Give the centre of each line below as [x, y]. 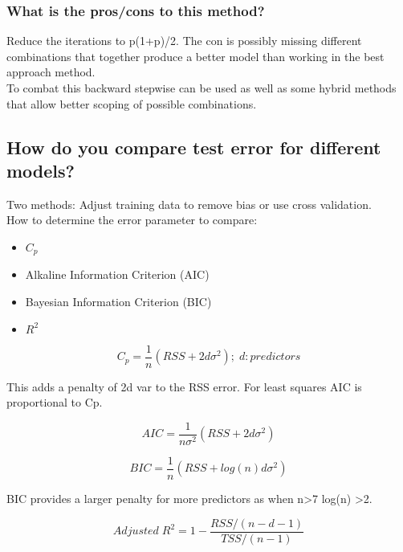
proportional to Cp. [55, 402]
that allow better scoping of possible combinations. [132, 103]
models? [41, 170]
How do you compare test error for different [194, 147]
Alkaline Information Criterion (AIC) [117, 274]
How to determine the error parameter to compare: [132, 220]
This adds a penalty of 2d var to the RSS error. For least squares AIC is [184, 386]
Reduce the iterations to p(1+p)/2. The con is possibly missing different [184, 41]
